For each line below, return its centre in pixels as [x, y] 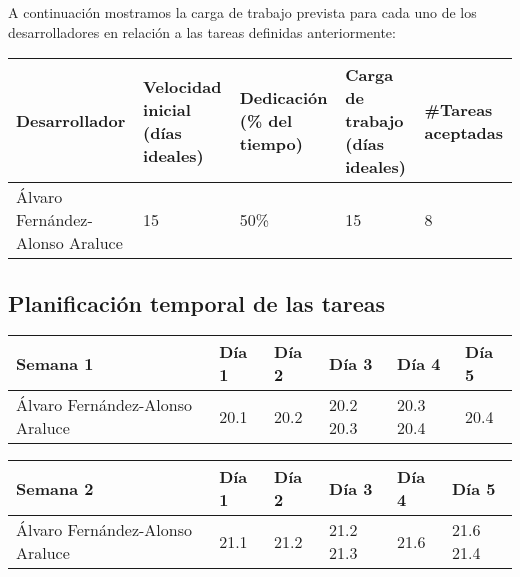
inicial [167, 109]
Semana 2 [55, 488]
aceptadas [463, 132]
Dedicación [283, 98]
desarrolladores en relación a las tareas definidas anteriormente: [202, 31]
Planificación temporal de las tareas [197, 302]
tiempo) [271, 144]
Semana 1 [55, 363]
